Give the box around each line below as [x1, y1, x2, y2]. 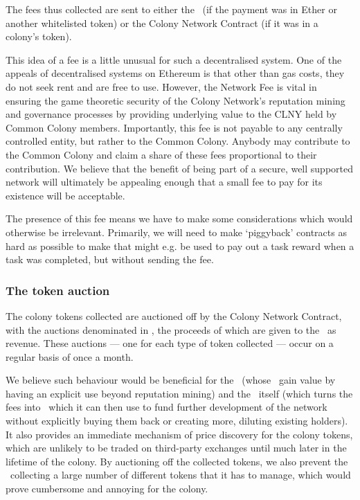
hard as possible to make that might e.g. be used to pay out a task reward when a [6, 238, 354, 253]
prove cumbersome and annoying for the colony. [6, 481, 208, 496]
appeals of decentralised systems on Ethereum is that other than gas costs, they [6, 66, 345, 80]
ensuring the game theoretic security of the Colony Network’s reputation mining [6, 93, 345, 107]
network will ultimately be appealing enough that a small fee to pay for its [6, 175, 323, 189]
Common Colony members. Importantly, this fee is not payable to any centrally [6, 120, 343, 134]
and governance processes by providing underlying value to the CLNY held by [6, 107, 337, 121]
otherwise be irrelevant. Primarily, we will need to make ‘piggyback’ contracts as [6, 224, 347, 239]
